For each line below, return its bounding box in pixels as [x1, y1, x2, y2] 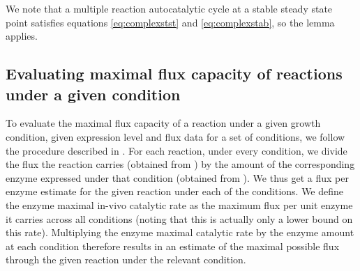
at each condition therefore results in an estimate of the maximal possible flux [6, 238, 340, 253]
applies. [6, 29, 38, 43]
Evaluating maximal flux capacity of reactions [6, 63, 343, 84]
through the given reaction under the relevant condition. [6, 252, 246, 267]
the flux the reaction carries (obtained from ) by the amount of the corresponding [6, 157, 355, 171]
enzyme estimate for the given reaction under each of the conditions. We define [6, 184, 344, 199]
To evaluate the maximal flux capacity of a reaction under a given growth [6, 116, 321, 130]
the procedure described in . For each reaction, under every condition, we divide [6, 143, 347, 157]
